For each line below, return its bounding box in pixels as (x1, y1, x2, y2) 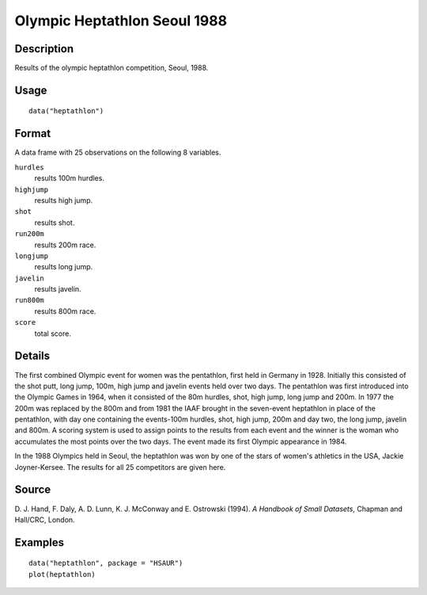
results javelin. (34, 284, 82, 294)
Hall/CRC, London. (14, 515, 75, 524)
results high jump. (34, 195, 93, 205)
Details (14, 349, 51, 363)
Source (14, 483, 51, 497)
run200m (14, 230, 45, 238)
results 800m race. (34, 306, 96, 316)
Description (14, 42, 74, 55)
